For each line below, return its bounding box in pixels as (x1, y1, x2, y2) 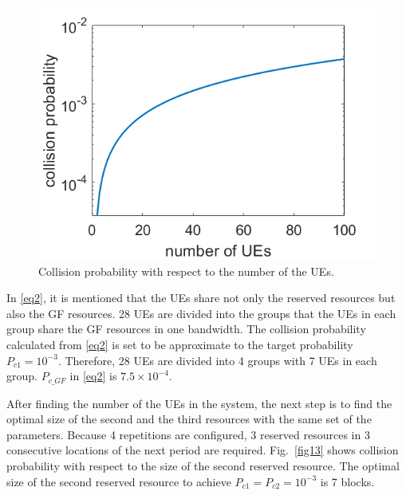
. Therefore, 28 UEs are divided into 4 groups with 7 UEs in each (57, 352, 377, 368)
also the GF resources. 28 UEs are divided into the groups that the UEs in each (6, 304, 396, 321)
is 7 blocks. (320, 473, 375, 489)
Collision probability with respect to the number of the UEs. (38, 262, 334, 279)
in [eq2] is (69, 367, 117, 384)
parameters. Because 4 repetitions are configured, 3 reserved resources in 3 (6, 426, 370, 442)
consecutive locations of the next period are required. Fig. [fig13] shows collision (6, 442, 399, 458)
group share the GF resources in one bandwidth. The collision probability (6, 320, 366, 337)
